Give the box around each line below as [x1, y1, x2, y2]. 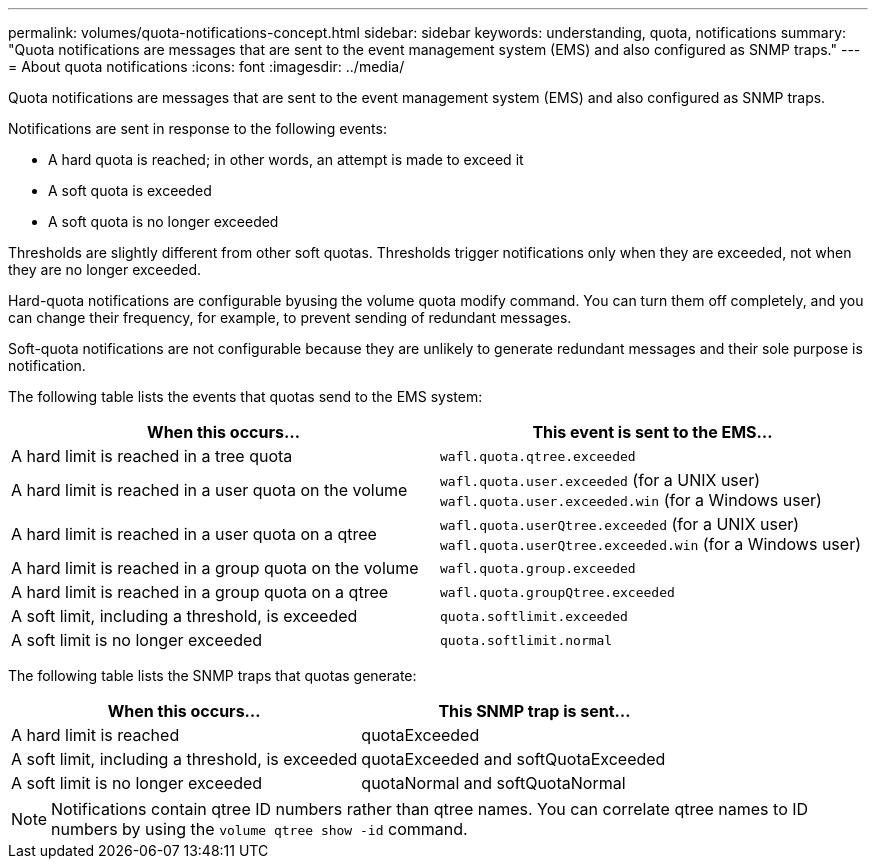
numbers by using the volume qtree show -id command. [51, 819, 468, 839]
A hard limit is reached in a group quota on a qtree [11, 582, 389, 602]
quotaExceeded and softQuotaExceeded [361, 749, 666, 769]
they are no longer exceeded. [8, 261, 202, 278]
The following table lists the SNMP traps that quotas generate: [8, 667, 417, 684]
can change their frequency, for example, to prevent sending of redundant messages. [8, 309, 572, 326]
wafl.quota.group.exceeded [440, 560, 636, 576]
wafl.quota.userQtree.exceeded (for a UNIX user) [440, 514, 800, 534]
